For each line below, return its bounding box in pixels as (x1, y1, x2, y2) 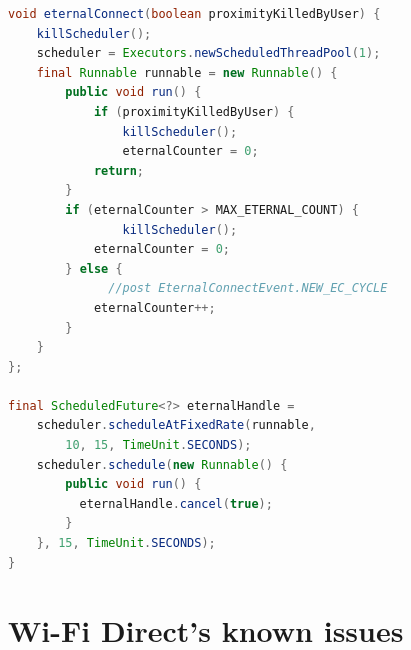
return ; (93, 163, 145, 178)
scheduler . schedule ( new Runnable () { (36, 457, 288, 472)
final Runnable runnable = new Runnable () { (36, 65, 338, 80)
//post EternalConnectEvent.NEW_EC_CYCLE (108, 281, 388, 296)
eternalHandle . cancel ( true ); (79, 496, 273, 511)
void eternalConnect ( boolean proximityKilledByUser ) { (8, 7, 381, 21)
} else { (65, 261, 123, 276)
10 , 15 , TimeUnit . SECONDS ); (65, 438, 252, 453)
